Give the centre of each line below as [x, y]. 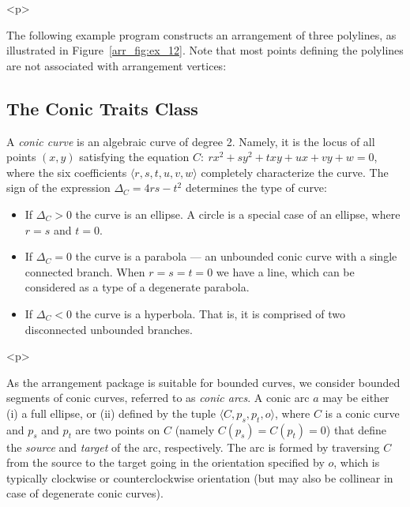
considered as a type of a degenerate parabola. [137, 287]
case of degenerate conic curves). [85, 493]
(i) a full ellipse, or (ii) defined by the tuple [111, 413]
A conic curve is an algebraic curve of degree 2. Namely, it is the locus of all [191, 141]
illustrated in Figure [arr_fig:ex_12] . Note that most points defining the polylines [205, 50]
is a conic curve [362, 413]
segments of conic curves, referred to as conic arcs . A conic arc [158, 398]
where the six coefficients [67, 172]
